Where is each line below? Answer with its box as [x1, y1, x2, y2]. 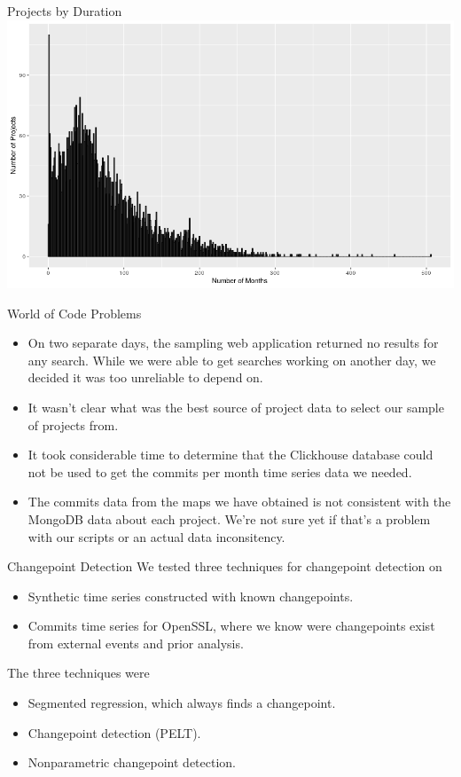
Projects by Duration [7, 2, 122, 20]
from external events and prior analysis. [27, 633, 244, 652]
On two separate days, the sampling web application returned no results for [27, 334, 439, 352]
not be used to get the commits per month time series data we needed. [27, 462, 412, 481]
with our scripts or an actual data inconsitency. [27, 527, 285, 545]
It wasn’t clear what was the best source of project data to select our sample [27, 397, 444, 416]
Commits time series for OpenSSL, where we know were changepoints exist [27, 616, 435, 635]
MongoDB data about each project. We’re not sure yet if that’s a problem [27, 509, 431, 528]
